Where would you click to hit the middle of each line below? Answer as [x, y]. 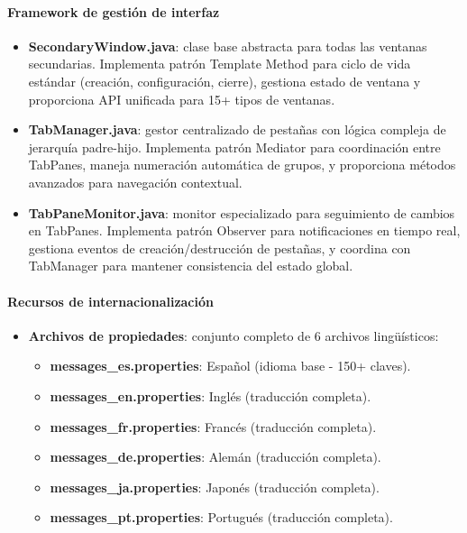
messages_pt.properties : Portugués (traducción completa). [221, 517]
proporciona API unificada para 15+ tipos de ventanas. [182, 99]
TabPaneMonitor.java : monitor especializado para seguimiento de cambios [242, 212]
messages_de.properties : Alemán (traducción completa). [215, 457]
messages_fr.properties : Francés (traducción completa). [213, 426]
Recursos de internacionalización [110, 301]
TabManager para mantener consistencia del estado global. [191, 266]
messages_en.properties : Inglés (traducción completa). [211, 395]
